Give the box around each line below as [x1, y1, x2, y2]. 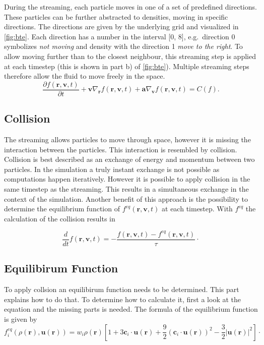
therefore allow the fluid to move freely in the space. [4, 71, 165, 81]
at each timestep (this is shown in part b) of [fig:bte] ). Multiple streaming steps [4, 61, 249, 71]
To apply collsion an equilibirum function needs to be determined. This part [4, 284, 239, 295]
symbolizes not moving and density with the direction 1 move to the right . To [4, 41, 243, 51]
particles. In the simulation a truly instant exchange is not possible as [4, 163, 220, 174]
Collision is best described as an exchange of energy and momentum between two [4, 154, 255, 164]
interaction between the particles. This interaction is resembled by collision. [4, 144, 237, 154]
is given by [4, 313, 37, 324]
